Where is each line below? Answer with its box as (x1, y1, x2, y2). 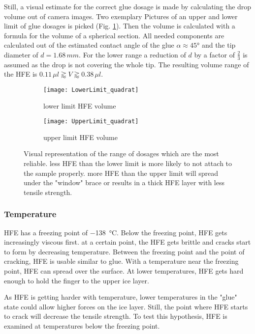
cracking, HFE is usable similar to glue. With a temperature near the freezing (4, 256, 239, 266)
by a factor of (194, 49, 235, 59)
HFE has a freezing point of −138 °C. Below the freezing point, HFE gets (4, 227, 227, 237)
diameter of (4, 49, 38, 59)
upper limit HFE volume (43, 132, 118, 142)
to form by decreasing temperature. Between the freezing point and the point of (4, 246, 245, 256)
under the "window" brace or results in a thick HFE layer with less (24, 177, 225, 188)
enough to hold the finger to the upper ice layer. (4, 275, 149, 285)
